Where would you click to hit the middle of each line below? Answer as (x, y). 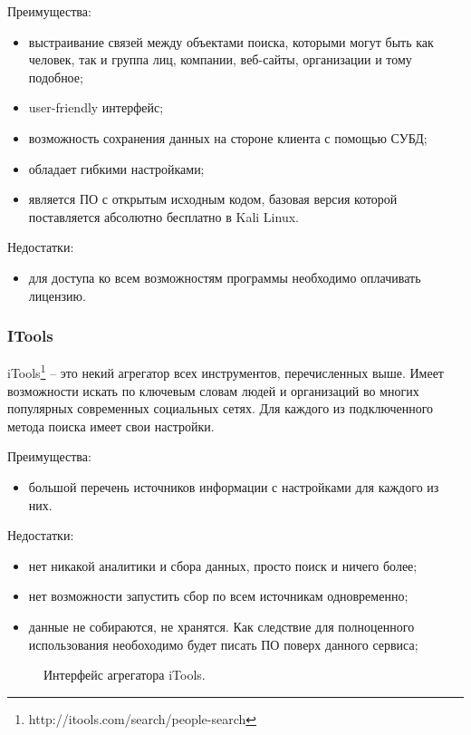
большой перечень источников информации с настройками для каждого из (234, 486)
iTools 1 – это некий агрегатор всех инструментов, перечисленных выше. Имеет (226, 371)
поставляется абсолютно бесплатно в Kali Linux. (163, 216)
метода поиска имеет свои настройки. (111, 426)
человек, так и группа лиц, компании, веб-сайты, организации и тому (220, 59)
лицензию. (57, 295)
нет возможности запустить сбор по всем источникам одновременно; (218, 596)
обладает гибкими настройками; (116, 168)
